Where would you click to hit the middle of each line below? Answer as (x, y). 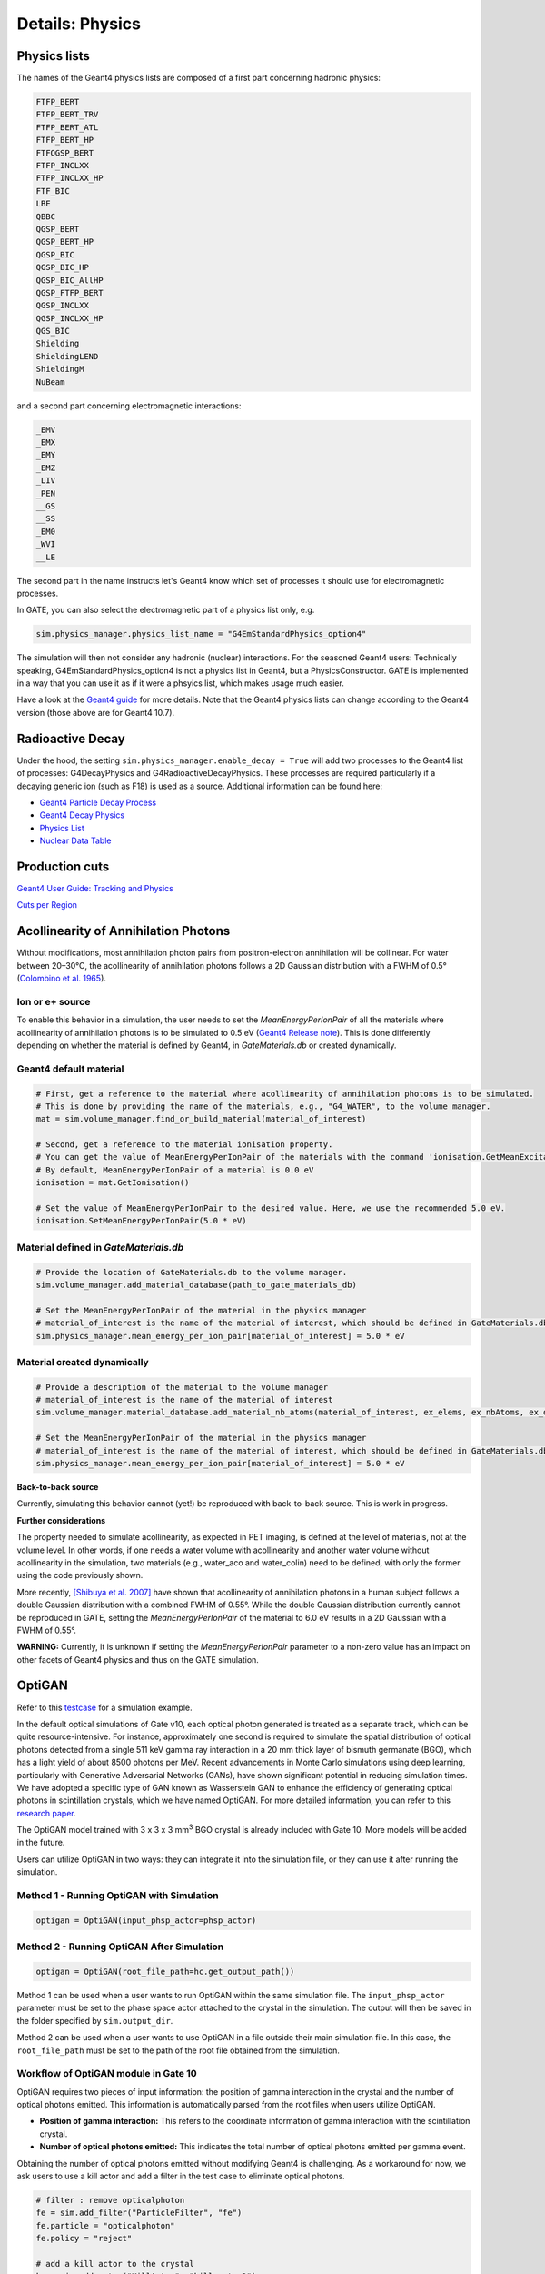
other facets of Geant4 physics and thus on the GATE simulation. (138, 1659)
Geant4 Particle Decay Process (98, 802)
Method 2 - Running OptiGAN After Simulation (120, 1947)
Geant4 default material (70, 1069)
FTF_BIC (53, 191)
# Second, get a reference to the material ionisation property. (184, 1145)
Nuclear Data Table (75, 840)
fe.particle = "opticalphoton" (106, 2225)
